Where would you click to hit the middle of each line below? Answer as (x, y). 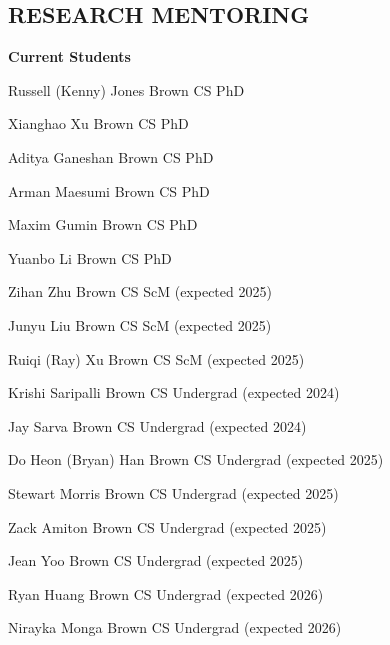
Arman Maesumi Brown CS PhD (109, 190)
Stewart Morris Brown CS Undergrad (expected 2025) (173, 492)
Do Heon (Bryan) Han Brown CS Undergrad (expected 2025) (196, 459)
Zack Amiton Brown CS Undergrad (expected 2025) (167, 526)
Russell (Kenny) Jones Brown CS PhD (126, 89)
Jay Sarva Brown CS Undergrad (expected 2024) (157, 425)
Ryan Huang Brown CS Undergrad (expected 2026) (166, 593)
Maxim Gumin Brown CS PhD (103, 224)
